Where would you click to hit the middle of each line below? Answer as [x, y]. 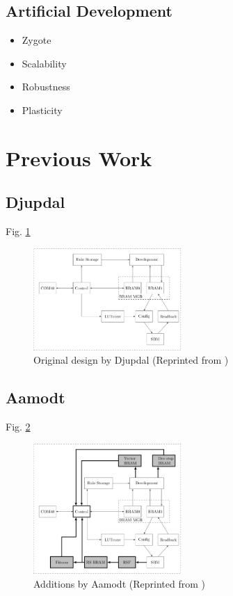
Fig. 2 [18, 426]
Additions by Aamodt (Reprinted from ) [119, 583]
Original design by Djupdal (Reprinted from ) [131, 360]
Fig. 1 [18, 231]
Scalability [44, 63]
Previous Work [79, 158]
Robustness [46, 87]
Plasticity [42, 110]
